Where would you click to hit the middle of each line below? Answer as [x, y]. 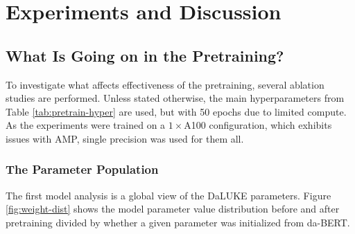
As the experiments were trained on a [86, 125]
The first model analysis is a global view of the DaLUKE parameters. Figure [168, 195]
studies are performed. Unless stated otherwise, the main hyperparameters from [175, 98]
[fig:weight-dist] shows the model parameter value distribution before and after [173, 209]
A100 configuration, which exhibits [258, 125]
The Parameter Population [82, 169]
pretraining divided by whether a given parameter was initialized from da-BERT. [178, 222]
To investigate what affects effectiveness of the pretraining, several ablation [165, 84]
